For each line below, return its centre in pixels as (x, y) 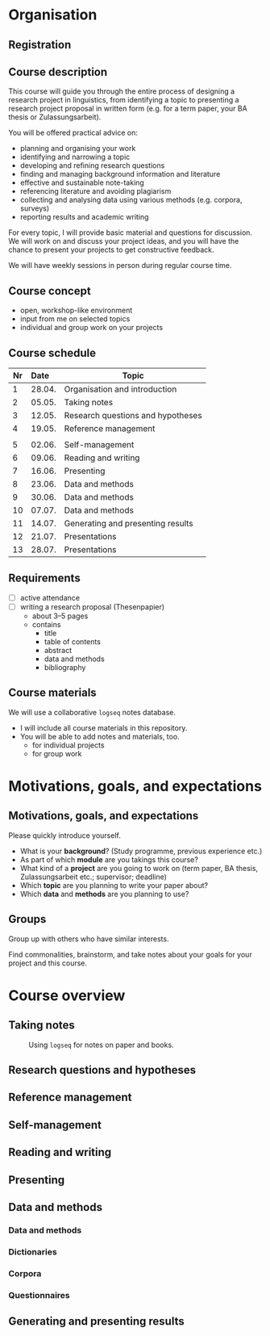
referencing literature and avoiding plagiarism (96, 191)
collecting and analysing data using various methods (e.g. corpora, (131, 200)
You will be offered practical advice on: (73, 133)
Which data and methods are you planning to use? (104, 894)
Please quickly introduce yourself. (64, 835)
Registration (40, 45)
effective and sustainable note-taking (82, 182)
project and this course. (48, 963)
